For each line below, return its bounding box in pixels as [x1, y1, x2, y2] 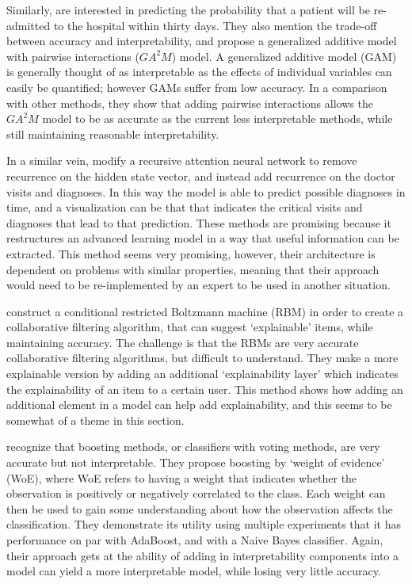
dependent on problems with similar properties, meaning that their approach [6, 261, 380, 277]
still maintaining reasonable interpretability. [6, 125, 219, 142]
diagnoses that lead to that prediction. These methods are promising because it [6, 214, 391, 231]
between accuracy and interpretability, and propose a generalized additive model [6, 32, 397, 49]
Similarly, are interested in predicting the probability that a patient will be [6, 2, 370, 17]
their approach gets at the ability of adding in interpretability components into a [6, 547, 399, 563]
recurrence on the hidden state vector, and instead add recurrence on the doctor [6, 167, 395, 184]
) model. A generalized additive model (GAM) [171, 48, 397, 64]
